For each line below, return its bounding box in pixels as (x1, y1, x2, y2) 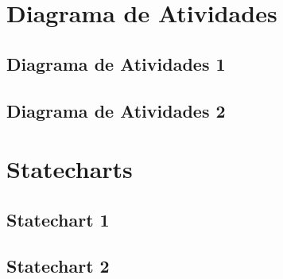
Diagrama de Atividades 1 (6, 51, 226, 76)
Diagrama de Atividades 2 (6, 98, 226, 122)
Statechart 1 (6, 207, 110, 231)
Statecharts (6, 153, 133, 185)
